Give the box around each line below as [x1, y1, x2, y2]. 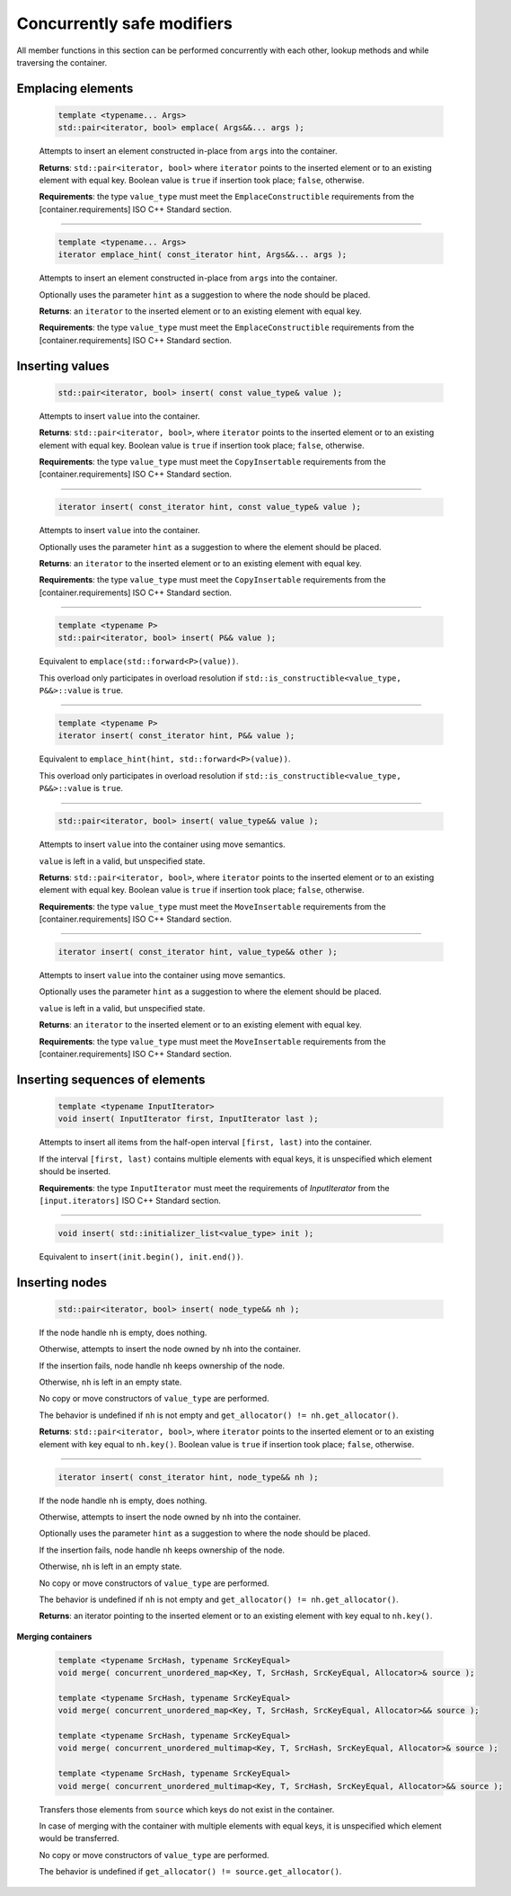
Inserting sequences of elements [16, 1072, 206, 1087]
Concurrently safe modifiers [16, 13, 233, 33]
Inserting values [16, 358, 110, 373]
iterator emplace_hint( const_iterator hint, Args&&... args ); [57, 250, 348, 260]
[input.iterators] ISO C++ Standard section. [39, 1195, 222, 1206]
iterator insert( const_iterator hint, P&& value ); [57, 731, 295, 741]
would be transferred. [39, 1833, 120, 1844]
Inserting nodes [16, 1275, 108, 1290]
